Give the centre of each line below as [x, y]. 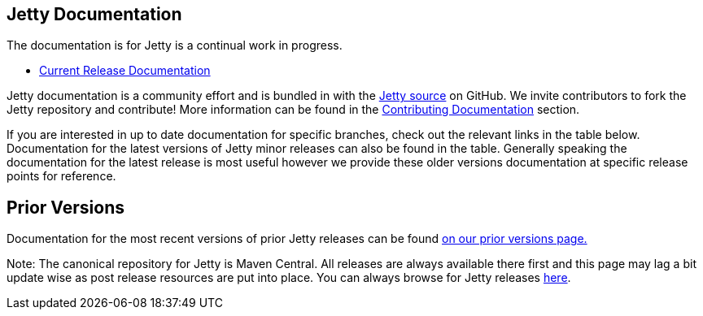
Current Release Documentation [125, 71]
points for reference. [61, 176]
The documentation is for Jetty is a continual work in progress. [175, 45]
